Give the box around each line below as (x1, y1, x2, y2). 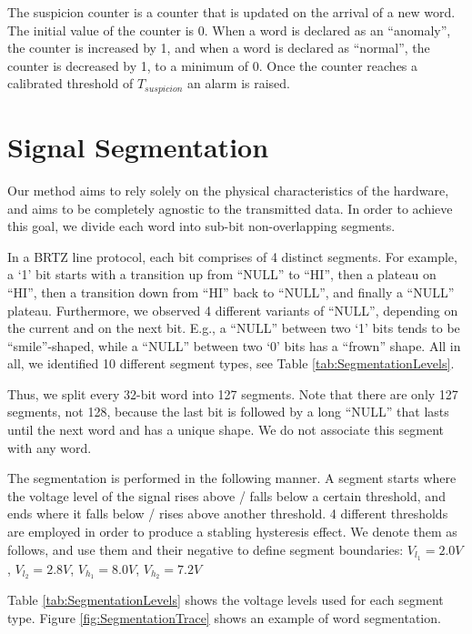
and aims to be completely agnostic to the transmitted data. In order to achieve (7, 198, 453, 217)
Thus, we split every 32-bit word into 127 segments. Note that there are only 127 (7, 384, 458, 403)
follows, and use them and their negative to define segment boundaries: (7, 539, 404, 559)
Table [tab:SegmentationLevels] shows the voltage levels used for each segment (7, 590, 444, 609)
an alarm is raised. (186, 74, 290, 93)
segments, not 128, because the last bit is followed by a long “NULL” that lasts (7, 402, 449, 421)
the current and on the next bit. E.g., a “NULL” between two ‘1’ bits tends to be (7, 318, 460, 337)
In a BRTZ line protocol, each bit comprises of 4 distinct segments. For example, (7, 247, 457, 266)
